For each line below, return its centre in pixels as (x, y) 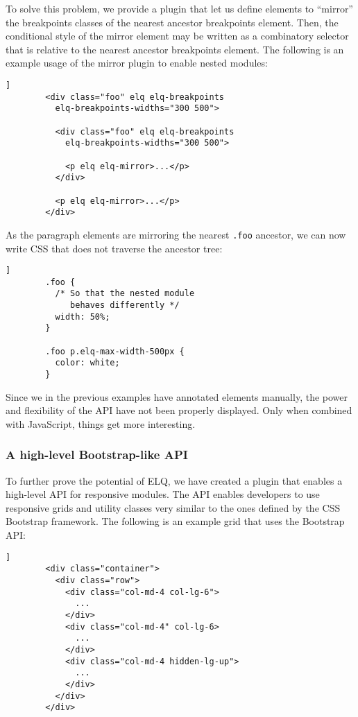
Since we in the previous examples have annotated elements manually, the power (177, 396)
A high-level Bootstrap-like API (97, 455)
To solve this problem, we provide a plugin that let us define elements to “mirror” (179, 8)
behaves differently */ (125, 305)
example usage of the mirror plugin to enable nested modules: (137, 63)
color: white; (87, 363)
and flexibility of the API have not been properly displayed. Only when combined (179, 410)
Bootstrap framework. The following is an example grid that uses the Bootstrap (175, 521)
